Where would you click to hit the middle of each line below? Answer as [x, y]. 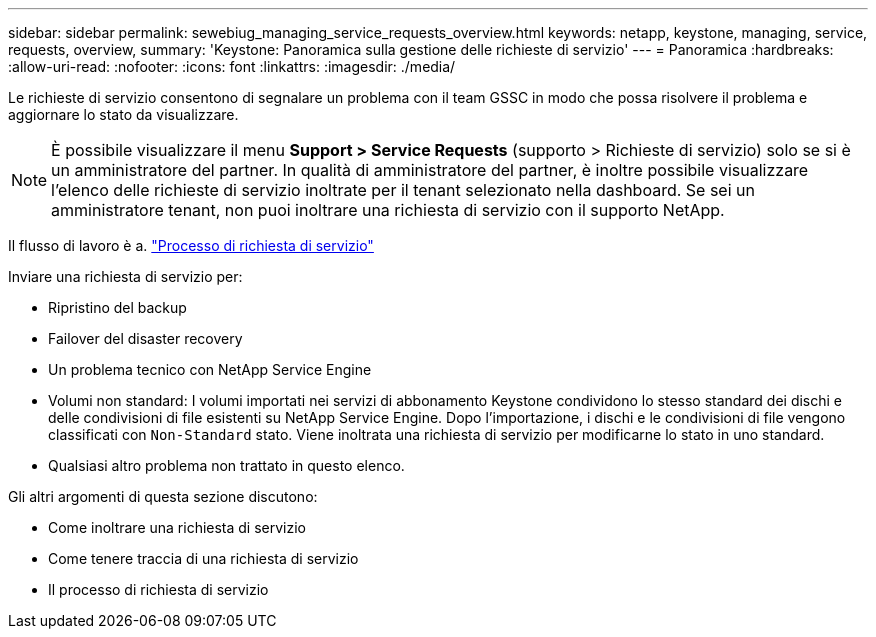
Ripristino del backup [117, 307]
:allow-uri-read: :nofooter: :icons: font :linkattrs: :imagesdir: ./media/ [232, 66]
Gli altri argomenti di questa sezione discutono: [163, 496]
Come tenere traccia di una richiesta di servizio [203, 558]
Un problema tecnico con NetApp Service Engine [210, 369]
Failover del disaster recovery [145, 338]
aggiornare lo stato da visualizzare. [123, 114]
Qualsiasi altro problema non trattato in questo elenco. [226, 465]
